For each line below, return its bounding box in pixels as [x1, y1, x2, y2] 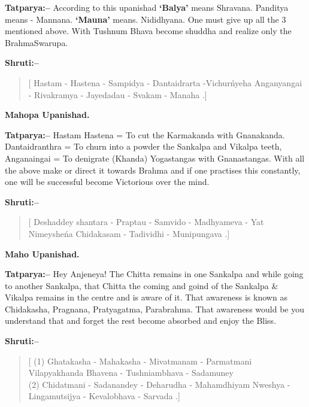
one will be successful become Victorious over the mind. [5, 175, 210, 188]
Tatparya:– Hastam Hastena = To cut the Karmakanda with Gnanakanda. [5, 128, 285, 141]
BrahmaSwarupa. [5, 36, 68, 48]
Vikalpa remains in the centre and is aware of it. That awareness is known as [5, 291, 287, 303]
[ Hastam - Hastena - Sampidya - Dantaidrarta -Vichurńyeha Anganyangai [28, 76, 302, 89]
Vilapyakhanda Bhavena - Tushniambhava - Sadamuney [28, 366, 234, 379]
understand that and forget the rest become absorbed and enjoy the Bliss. [5, 314, 277, 327]
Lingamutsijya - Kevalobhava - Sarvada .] [28, 390, 180, 402]
